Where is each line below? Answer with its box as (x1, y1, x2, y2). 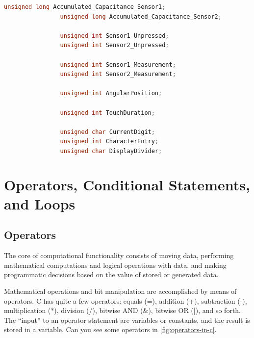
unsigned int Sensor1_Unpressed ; (60, 32, 169, 39)
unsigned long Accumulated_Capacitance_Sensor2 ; (60, 13, 222, 20)
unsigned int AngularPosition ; (60, 90, 162, 97)
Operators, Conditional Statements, (4, 174, 250, 194)
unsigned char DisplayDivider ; (60, 147, 162, 155)
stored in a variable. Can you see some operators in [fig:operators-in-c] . (4, 324, 217, 335)
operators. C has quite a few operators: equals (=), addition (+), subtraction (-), (4, 295, 247, 306)
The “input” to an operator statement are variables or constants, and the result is (4, 314, 250, 325)
